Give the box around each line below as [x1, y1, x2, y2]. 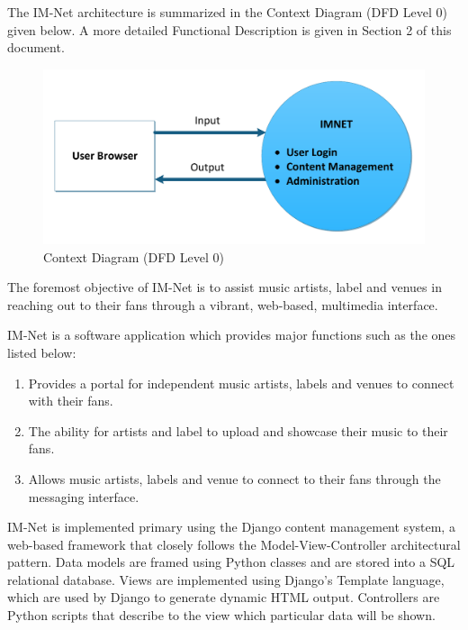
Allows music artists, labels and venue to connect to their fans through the [28, 469, 441, 488]
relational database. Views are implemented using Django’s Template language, [7, 570, 445, 589]
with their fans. [28, 391, 113, 410]
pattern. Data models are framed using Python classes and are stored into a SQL [7, 552, 455, 571]
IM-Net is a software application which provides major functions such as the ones [7, 325, 456, 344]
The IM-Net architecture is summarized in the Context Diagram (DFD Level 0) [7, 3, 447, 21]
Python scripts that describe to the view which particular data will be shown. [7, 606, 436, 625]
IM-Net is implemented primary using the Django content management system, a [7, 517, 455, 536]
